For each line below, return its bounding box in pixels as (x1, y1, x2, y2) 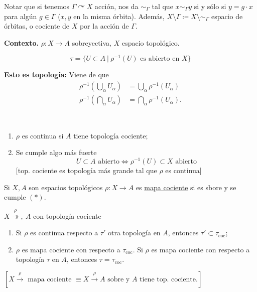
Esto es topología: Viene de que (4, 69, 109, 80)
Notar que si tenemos (4, 1, 70, 11)
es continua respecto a (30, 227, 98, 238)
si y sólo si (194, 1, 226, 11)
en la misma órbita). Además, (73, 11, 165, 21)
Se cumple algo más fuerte (16, 147, 97, 158)
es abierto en (140, 55, 180, 63)
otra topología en (107, 227, 161, 238)
